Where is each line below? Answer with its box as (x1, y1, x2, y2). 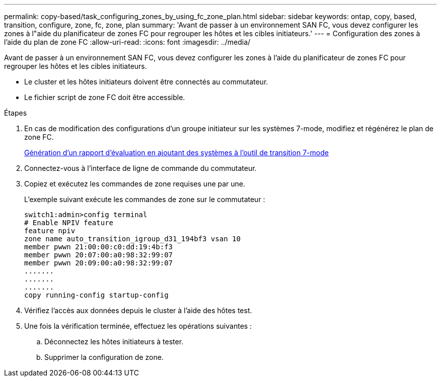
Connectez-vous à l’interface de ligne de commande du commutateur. (24, 164, 257, 172)
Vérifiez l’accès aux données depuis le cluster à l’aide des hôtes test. (24, 306, 252, 315)
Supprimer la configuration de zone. (44, 353, 164, 361)
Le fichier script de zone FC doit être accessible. (24, 93, 185, 102)
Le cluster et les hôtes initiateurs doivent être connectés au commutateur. (24, 77, 268, 86)
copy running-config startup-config (24, 291, 169, 299)
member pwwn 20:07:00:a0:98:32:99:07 (24, 251, 173, 259)
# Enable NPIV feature (24, 219, 114, 227)
